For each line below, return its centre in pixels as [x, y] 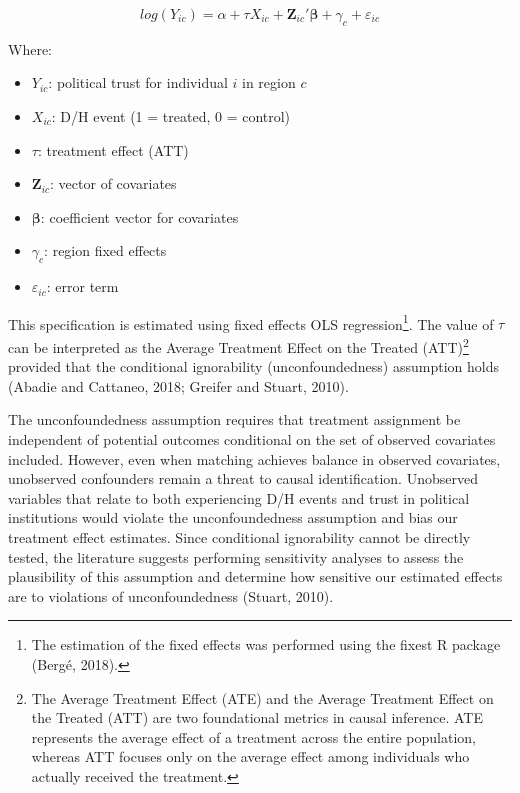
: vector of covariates [113, 183]
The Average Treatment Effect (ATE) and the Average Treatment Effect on [262, 697]
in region [269, 82]
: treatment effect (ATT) [113, 149]
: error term [82, 286]
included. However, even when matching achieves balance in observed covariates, [254, 458]
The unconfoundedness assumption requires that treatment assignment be [234, 419]
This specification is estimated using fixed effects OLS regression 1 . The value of [251, 322]
